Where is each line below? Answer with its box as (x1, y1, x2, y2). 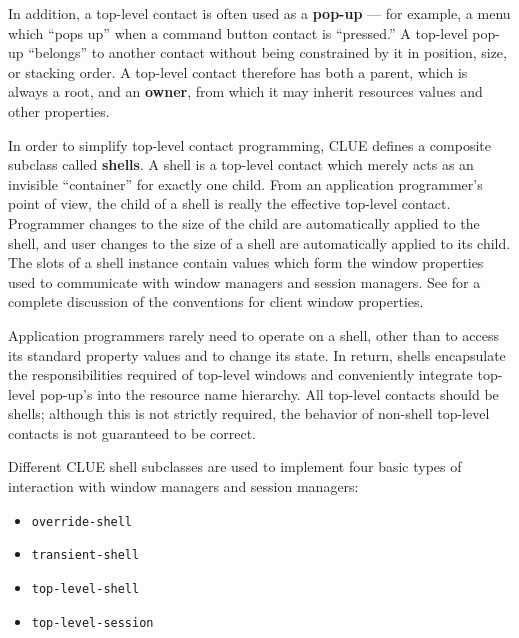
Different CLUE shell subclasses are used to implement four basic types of (8, 456, 462, 477)
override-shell (31, 514, 133, 529)
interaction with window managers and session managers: (8, 476, 359, 497)
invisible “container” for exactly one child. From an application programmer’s (8, 173, 483, 194)
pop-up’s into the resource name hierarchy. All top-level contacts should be (39, 383, 499, 404)
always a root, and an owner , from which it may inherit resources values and (8, 81, 483, 102)
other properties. (8, 100, 110, 121)
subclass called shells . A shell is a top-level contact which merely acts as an (8, 154, 474, 175)
